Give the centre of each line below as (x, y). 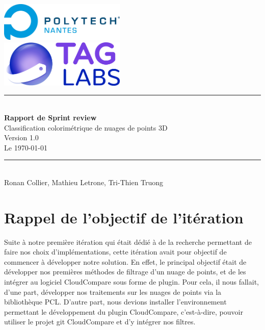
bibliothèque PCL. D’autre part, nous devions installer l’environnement (115, 302)
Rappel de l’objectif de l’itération (124, 217)
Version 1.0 (21, 137)
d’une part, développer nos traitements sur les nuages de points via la (113, 291)
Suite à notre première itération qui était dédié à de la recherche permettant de (128, 242)
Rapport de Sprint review (50, 117)
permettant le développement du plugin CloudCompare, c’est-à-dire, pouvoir (124, 311)
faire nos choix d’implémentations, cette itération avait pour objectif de (115, 252)
